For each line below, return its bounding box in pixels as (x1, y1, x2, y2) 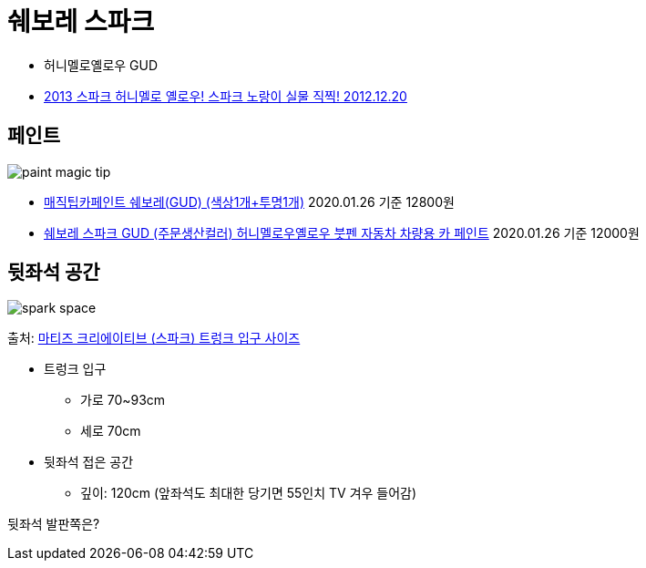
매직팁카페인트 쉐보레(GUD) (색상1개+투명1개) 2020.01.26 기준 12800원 (44, 193, 455, 210)
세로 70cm (80, 423, 141, 439)
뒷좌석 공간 (7, 261, 100, 284)
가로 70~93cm (80, 392, 166, 408)
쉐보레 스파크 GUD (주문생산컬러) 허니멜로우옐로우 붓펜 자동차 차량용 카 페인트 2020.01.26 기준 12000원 (44, 224, 640, 241)
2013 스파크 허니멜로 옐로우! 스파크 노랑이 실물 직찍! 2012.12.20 (44, 88, 407, 104)
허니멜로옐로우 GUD (44, 57, 159, 73)
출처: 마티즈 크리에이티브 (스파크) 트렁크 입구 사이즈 (7, 330, 301, 346)
